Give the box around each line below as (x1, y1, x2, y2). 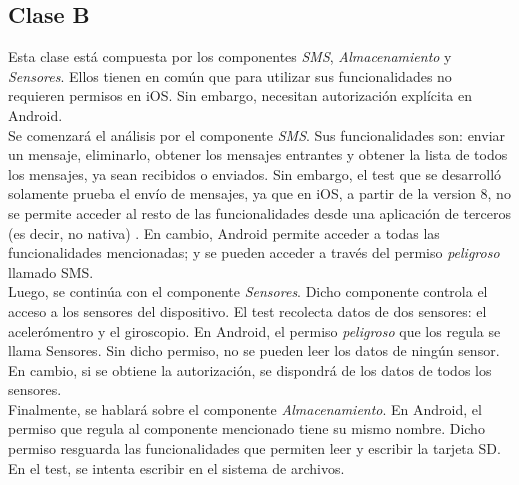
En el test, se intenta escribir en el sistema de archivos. (8, 457, 345, 478)
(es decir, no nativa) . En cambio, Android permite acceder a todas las (8, 222, 440, 243)
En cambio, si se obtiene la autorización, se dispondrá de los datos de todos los (8, 359, 492, 380)
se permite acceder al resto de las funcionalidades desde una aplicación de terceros (8, 202, 512, 223)
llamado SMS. (8, 261, 94, 282)
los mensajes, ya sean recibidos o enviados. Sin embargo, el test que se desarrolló (8, 163, 502, 184)
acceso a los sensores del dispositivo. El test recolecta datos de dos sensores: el (8, 300, 487, 321)
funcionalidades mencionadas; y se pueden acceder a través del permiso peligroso (8, 242, 500, 263)
